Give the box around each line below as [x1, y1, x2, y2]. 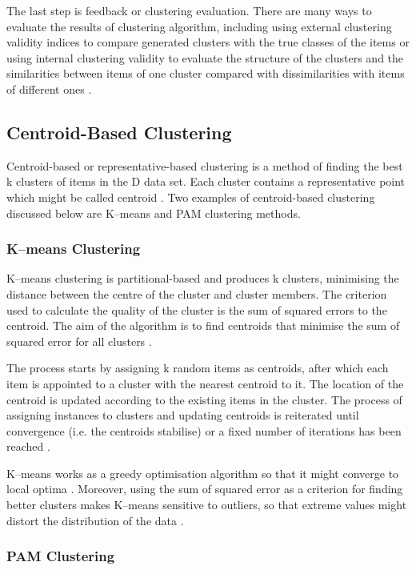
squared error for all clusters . [6, 332, 152, 349]
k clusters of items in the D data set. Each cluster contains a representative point [6, 173, 406, 190]
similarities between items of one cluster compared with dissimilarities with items [6, 65, 405, 82]
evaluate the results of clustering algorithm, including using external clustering [6, 18, 392, 34]
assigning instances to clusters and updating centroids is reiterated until [6, 407, 359, 423]
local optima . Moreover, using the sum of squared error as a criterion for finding [6, 480, 403, 497]
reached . [6, 438, 50, 455]
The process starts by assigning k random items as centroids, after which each [6, 359, 389, 376]
